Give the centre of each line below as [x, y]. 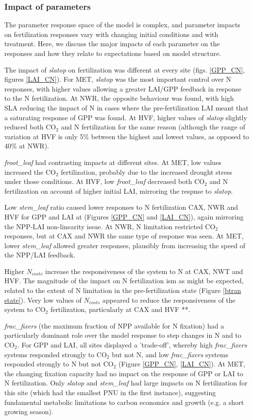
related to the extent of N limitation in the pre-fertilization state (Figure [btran [123, 290]
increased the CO [30, 172]
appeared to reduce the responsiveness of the [169, 300]
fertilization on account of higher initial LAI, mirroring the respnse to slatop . [119, 191]
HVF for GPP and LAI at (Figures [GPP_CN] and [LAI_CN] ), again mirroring [124, 216]
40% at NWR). [27, 146]
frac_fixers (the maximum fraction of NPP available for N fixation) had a [114, 325]
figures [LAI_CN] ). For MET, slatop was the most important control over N [118, 79]
